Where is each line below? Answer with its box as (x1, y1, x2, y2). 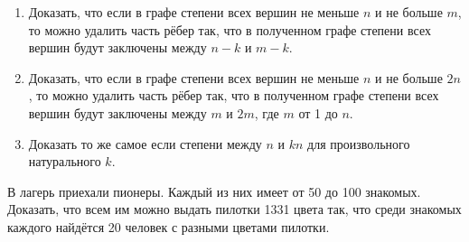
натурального (28, 152, 101, 171)
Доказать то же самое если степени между (28, 134, 262, 153)
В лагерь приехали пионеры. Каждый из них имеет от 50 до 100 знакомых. (7, 181, 421, 200)
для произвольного (307, 134, 410, 153)
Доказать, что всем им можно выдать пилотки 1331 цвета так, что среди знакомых (7, 200, 462, 219)
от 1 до (298, 103, 338, 122)
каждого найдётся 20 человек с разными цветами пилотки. (7, 217, 330, 236)
